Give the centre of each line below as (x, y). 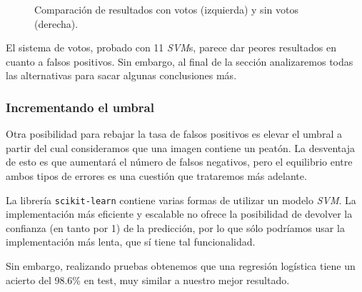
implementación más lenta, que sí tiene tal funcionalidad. (131, 242)
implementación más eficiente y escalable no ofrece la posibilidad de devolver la (179, 214)
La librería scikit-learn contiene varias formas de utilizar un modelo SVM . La (181, 200)
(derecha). (56, 23)
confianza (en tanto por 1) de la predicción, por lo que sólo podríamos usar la (175, 227)
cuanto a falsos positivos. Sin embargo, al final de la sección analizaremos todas (180, 61)
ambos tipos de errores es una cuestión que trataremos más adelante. (156, 175)
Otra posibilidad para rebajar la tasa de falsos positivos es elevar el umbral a (174, 134)
